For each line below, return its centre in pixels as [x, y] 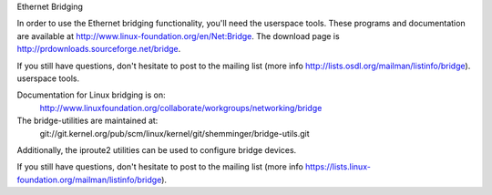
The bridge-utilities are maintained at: [87, 121]
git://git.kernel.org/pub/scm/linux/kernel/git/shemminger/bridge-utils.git [174, 133]
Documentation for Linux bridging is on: [91, 95]
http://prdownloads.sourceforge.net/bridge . [99, 49]
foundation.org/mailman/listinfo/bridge [89, 180]
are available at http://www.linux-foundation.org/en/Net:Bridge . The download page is [179, 36]
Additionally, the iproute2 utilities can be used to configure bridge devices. [157, 149]
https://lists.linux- [338, 167]
